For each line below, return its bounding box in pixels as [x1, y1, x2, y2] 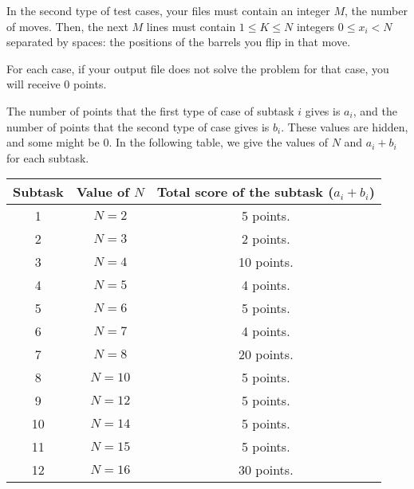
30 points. [239, 460, 294, 479]
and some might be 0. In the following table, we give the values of [6, 134, 329, 151]
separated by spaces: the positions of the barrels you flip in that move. [6, 33, 351, 50]
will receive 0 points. [6, 76, 107, 92]
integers [296, 18, 335, 34]
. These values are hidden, [281, 118, 408, 135]
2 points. [242, 229, 290, 248]
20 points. [239, 345, 294, 364]
